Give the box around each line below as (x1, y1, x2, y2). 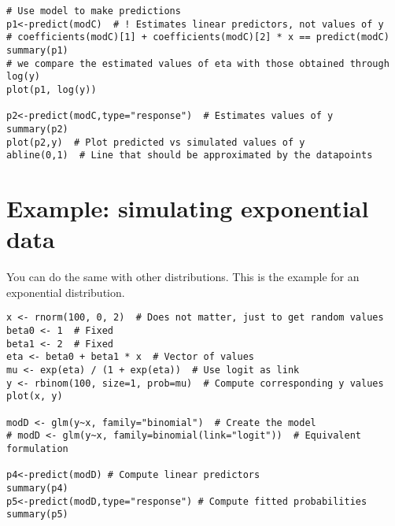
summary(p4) (6, 482, 68, 494)
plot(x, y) (6, 391, 63, 402)
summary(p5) (6, 509, 68, 520)
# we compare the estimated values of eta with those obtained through (6, 57, 389, 69)
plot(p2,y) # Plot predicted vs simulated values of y (6, 136, 305, 148)
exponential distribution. (6, 283, 125, 300)
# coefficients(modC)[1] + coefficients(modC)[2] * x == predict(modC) (6, 31, 389, 43)
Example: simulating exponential (6, 192, 369, 224)
